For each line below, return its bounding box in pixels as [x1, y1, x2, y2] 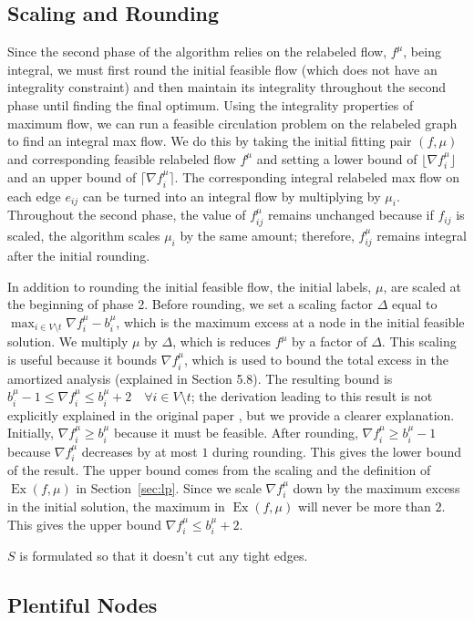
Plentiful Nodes [7, 590, 158, 618]
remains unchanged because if [267, 205, 434, 224]
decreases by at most [81, 441, 198, 460]
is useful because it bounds [7, 350, 158, 369]
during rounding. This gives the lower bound [212, 441, 461, 460]
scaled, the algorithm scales [7, 225, 160, 244]
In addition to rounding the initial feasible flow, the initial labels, [7, 276, 372, 295]
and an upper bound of [7, 168, 137, 187]
